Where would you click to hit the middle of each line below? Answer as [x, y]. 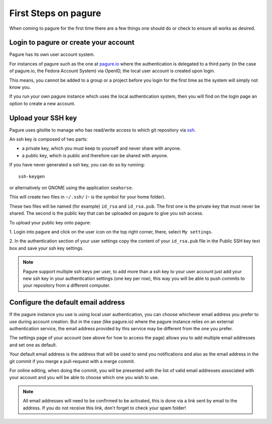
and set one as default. [33, 345]
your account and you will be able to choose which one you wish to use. [84, 378]
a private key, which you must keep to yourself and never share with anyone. [101, 148]
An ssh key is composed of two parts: [49, 139]
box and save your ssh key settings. [47, 248]
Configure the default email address [67, 302]
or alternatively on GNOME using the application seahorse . [71, 188]
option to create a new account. [42, 103]
